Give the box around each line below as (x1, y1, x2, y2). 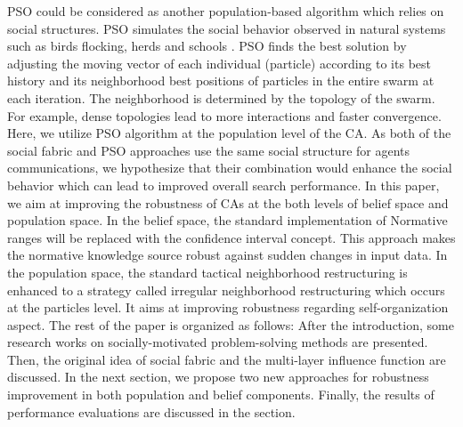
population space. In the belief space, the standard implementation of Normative (7, 211, 448, 230)
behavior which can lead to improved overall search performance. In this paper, (7, 175, 440, 194)
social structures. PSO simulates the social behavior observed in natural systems (7, 19, 446, 37)
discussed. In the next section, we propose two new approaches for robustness (7, 367, 429, 386)
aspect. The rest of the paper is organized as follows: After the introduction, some (7, 315, 454, 334)
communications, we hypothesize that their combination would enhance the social (7, 158, 452, 177)
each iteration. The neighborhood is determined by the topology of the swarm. (7, 88, 435, 107)
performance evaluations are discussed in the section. (7, 402, 296, 421)
